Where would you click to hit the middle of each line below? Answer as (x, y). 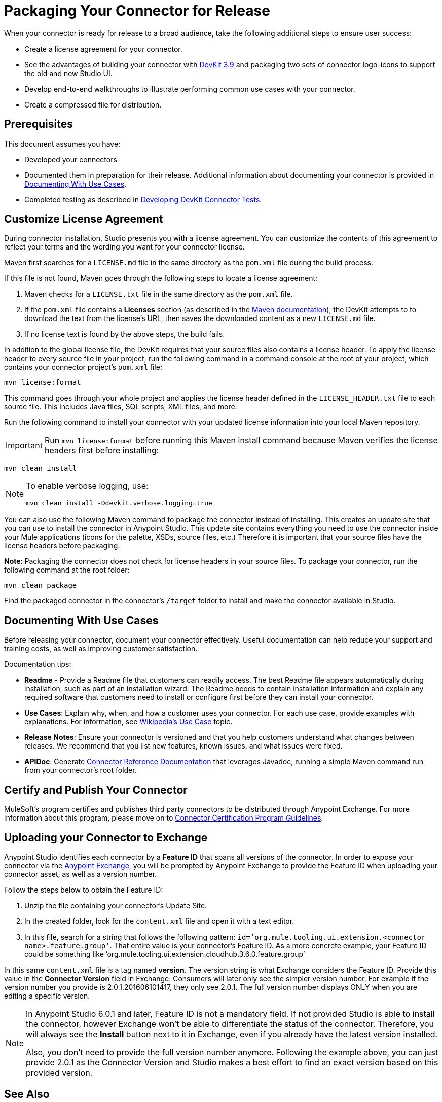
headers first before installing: (102, 451)
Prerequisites (39, 124)
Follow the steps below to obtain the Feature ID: (84, 890)
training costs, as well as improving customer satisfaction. (101, 649)
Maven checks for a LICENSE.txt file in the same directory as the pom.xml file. (159, 294)
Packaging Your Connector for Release (137, 11)
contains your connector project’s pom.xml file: (83, 367)
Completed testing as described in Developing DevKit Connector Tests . (143, 199)
